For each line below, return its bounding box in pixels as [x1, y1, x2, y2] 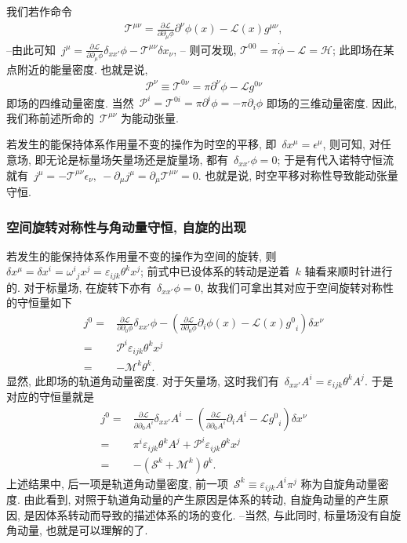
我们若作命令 [6, 3, 72, 19]
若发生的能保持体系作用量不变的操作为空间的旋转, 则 [6, 247, 277, 264]
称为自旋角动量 [300, 475, 378, 491]
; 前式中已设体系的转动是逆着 [140, 263, 290, 279]
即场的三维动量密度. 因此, [266, 94, 398, 111]
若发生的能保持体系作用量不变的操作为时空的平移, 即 [6, 136, 277, 152]
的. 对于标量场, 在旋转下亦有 [6, 279, 152, 295]
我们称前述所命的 [6, 109, 94, 126]
